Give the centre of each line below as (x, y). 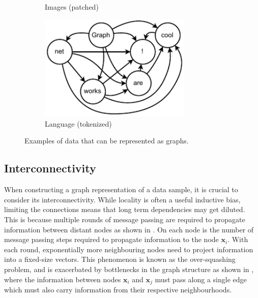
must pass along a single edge (201, 279)
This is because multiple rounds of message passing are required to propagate (125, 219)
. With (238, 239)
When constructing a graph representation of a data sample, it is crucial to (121, 189)
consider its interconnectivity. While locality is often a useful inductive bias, (122, 199)
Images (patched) (72, 7)
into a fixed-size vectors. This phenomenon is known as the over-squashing (120, 259)
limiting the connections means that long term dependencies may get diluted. (125, 209)
